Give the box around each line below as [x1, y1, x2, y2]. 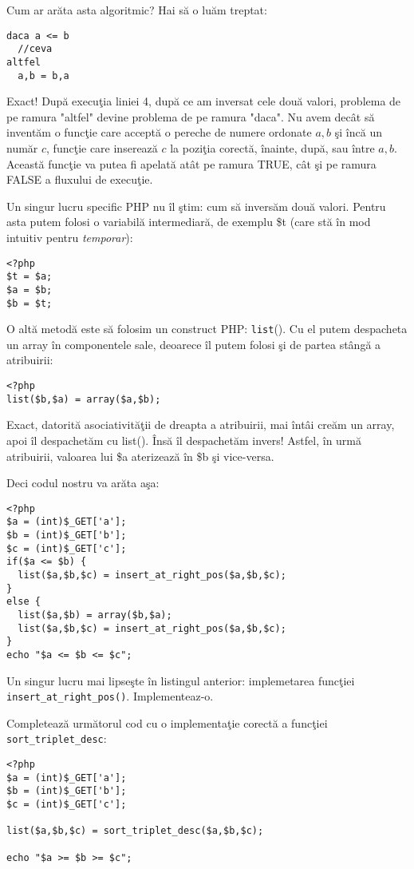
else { [6, 596, 41, 608]
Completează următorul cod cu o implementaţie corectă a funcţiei [6, 714, 328, 731]
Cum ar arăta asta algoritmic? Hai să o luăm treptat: [6, 2, 267, 18]
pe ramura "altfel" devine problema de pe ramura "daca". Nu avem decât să [6, 108, 375, 125]
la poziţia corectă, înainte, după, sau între [170, 140, 375, 156]
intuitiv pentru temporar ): [6, 228, 133, 245]
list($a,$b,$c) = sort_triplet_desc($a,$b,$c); [6, 825, 264, 837]
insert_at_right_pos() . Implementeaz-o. [6, 688, 214, 704]
